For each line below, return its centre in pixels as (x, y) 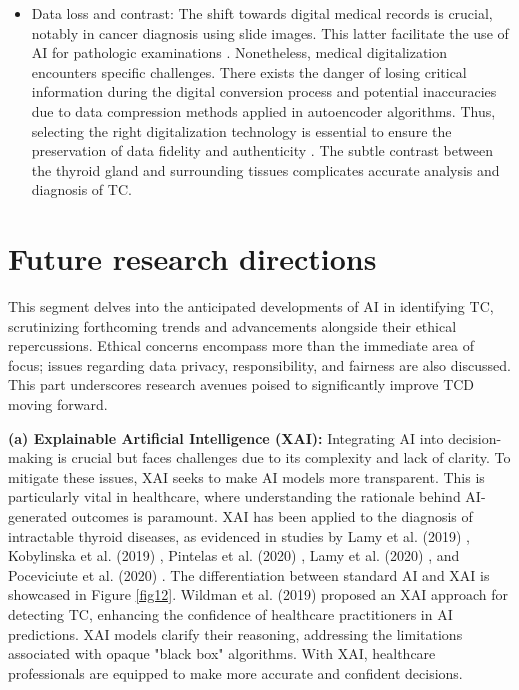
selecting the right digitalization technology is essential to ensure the (241, 130)
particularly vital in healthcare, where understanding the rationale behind (234, 496)
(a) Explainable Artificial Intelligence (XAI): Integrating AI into (226, 437)
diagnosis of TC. (81, 189)
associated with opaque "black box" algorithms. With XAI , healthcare (222, 653)
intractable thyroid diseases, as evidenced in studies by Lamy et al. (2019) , (239, 535)
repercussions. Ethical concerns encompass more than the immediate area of (241, 345)
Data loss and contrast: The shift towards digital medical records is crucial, (262, 13)
